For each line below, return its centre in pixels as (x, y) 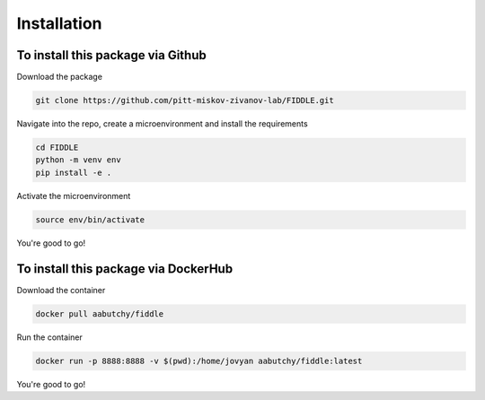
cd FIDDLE (57, 148)
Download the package (60, 77)
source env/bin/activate (90, 219)
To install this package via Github (111, 55)
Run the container (49, 337)
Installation (59, 23)
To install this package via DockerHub (125, 269)
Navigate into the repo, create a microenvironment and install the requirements (163, 124)
